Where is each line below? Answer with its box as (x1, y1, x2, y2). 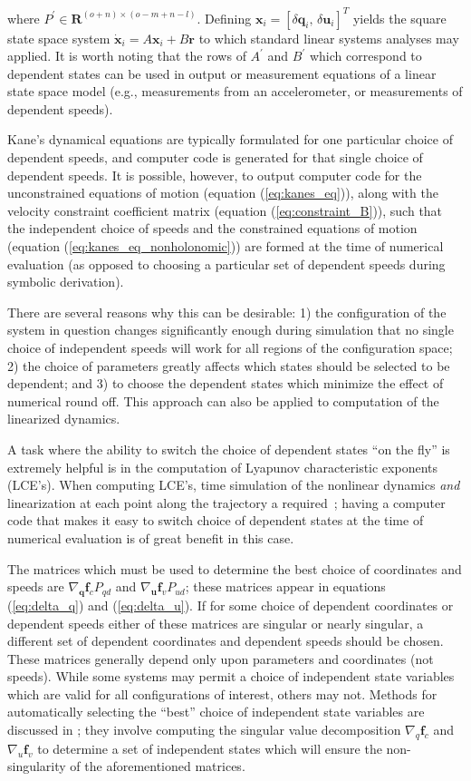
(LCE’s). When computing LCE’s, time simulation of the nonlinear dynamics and (7, 475, 460, 494)
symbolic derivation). (7, 272, 124, 291)
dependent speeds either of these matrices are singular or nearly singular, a (7, 613, 424, 632)
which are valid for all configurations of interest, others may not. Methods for (7, 684, 437, 703)
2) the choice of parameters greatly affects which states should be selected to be (7, 356, 450, 375)
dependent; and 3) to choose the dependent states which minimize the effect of (7, 374, 444, 393)
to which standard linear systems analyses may (198, 28, 459, 47)
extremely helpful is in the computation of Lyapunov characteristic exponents (7, 457, 438, 476)
